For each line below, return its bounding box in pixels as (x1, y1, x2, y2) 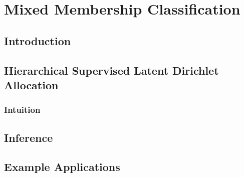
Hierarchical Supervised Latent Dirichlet (4, 62, 219, 78)
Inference (4, 129, 53, 145)
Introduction (4, 33, 71, 48)
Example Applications (4, 159, 120, 174)
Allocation (4, 77, 59, 92)
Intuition (4, 103, 41, 116)
